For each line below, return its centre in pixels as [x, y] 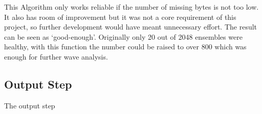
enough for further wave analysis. [56, 56]
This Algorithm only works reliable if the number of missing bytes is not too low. [132, 7]
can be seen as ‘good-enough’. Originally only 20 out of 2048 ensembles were [123, 36]
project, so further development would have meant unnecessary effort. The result [131, 27]
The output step [30, 105]
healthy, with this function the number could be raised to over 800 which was [125, 47]
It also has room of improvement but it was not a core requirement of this [120, 17]
